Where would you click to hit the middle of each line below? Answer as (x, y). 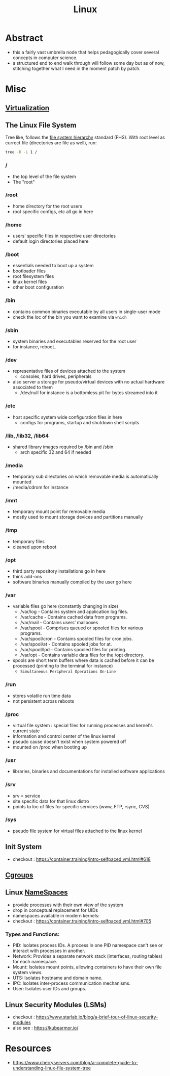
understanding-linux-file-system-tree (52, 1068)
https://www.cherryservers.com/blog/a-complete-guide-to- (75, 1062)
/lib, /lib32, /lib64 (27, 435)
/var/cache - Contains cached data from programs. (74, 617)
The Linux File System (41, 125)
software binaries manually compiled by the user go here (72, 582)
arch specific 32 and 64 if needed (56, 452)
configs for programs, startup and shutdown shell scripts (80, 422)
